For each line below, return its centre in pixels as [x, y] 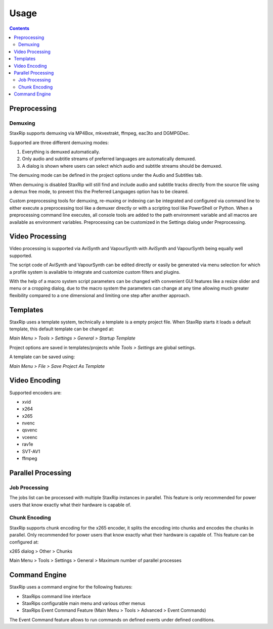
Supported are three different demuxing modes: [59, 142]
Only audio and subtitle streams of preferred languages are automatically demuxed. [109, 159]
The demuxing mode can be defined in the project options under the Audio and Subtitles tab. [106, 175]
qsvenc [30, 430]
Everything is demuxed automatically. [61, 152]
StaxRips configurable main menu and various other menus [84, 603]
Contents [19, 28]
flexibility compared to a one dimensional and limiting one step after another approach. [100, 295]
